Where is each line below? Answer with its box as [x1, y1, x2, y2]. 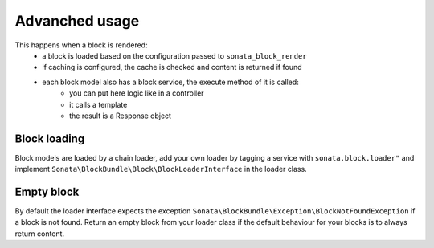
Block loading [14, 132, 85, 145]
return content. [14, 229, 64, 238]
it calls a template [69, 100, 128, 109]
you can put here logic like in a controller [69, 88, 204, 98]
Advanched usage [14, 12, 140, 30]
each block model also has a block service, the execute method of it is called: [42, 77, 299, 87]
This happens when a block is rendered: [14, 40, 148, 50]
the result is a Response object [69, 111, 172, 120]
